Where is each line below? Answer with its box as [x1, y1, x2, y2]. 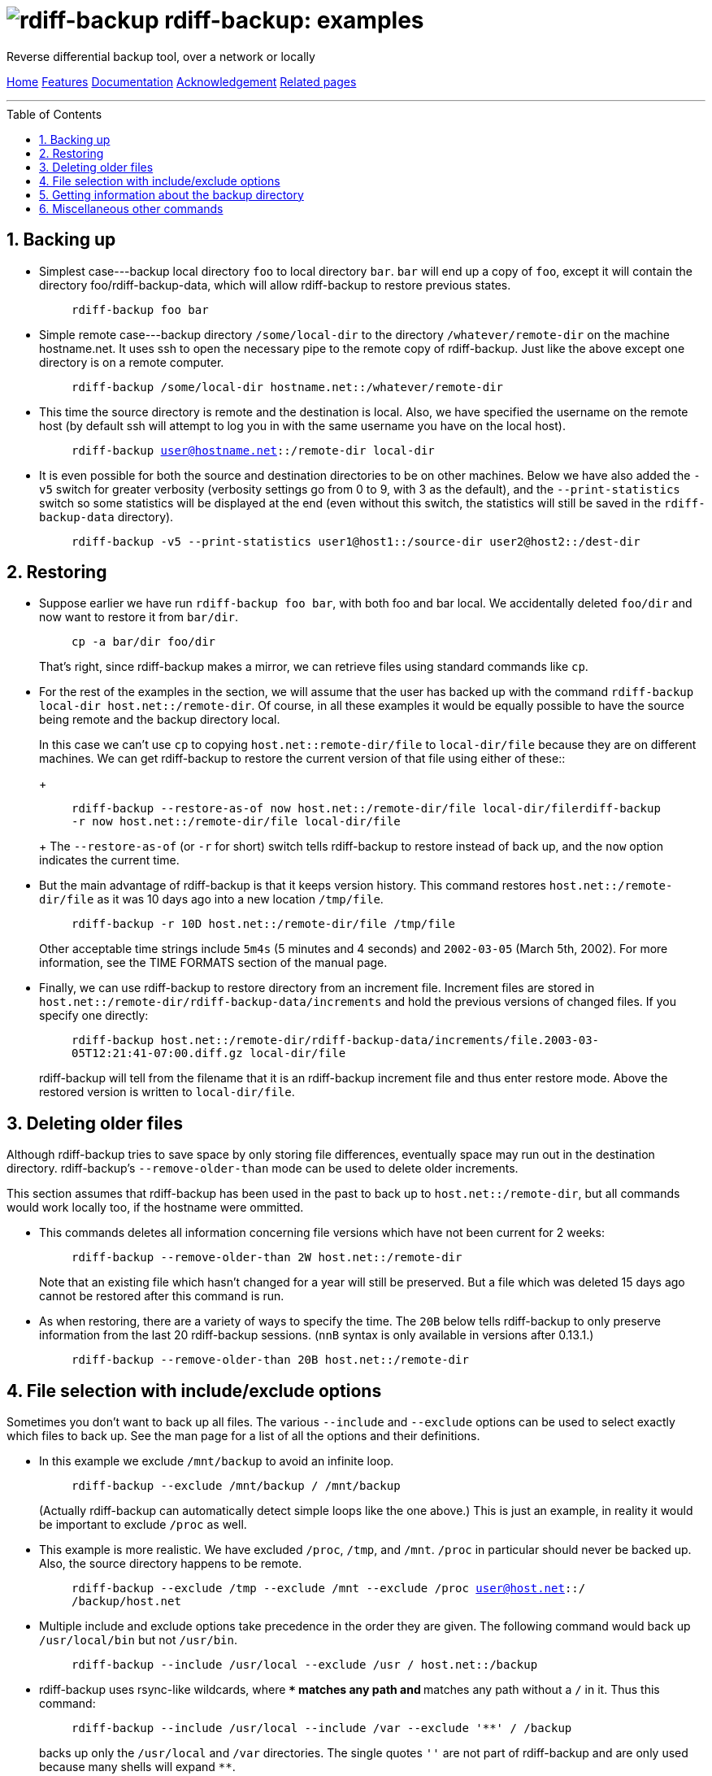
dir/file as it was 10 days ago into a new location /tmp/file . [39, 892, 384, 907]
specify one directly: [39, 1008, 149, 1023]
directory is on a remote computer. [39, 355, 224, 369]
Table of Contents [7, 107, 102, 121]
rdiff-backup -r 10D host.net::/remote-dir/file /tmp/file [72, 917, 456, 931]
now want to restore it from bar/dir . [39, 610, 239, 625]
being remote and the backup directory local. [39, 712, 280, 727]
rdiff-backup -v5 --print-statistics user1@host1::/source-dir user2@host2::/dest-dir [72, 534, 640, 548]
